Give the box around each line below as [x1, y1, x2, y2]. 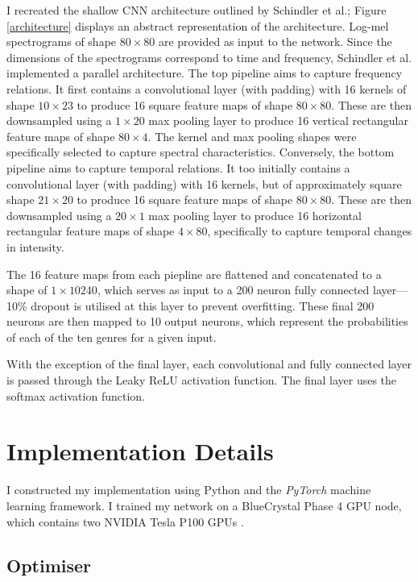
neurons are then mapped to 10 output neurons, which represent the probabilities [6, 313, 408, 330]
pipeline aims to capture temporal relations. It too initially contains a [6, 159, 350, 176]
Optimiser [6, 552, 92, 577]
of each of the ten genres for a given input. [6, 328, 217, 345]
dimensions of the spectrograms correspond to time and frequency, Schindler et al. [6, 48, 412, 65]
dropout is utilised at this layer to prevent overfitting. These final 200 [31, 297, 375, 314]
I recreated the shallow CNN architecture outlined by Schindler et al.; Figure [6, 2, 387, 18]
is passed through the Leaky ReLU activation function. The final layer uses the [6, 372, 397, 389]
